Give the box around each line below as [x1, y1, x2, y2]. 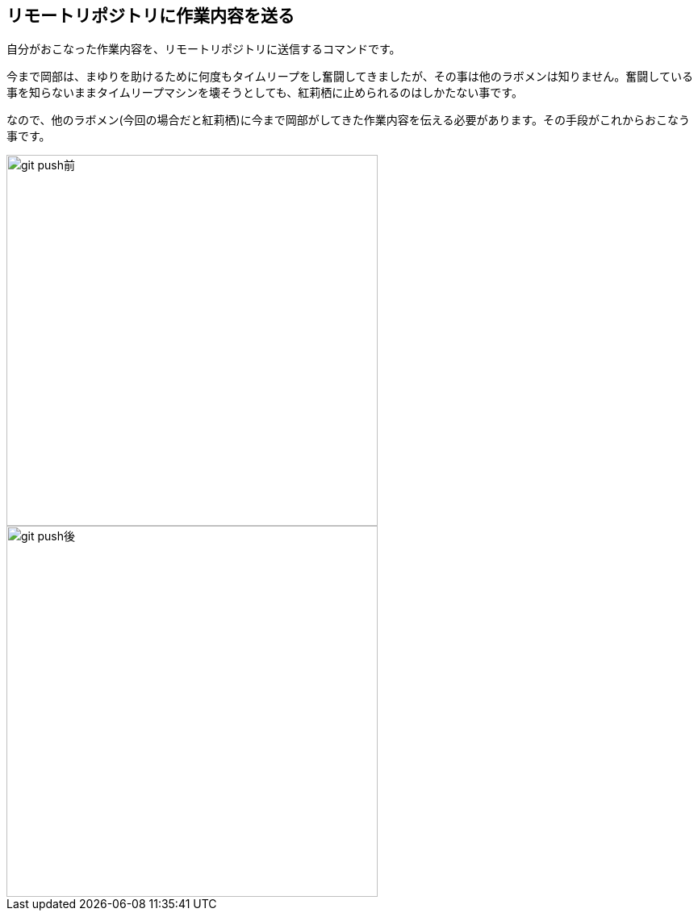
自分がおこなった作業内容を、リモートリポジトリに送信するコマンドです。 [6, 42, 401, 56]
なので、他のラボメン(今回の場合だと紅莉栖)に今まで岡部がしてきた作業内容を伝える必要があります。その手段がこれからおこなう [6, 113, 690, 127]
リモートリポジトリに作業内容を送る [6, 6, 295, 26]
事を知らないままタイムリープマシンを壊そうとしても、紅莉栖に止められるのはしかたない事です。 [6, 85, 523, 100]
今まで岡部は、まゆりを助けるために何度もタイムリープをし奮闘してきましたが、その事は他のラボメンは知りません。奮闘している [6, 69, 693, 84]
